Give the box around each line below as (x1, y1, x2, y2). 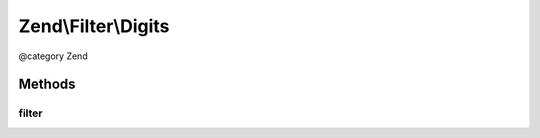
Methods (18, 76, 76, 93)
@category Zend (18, 50, 89, 62)
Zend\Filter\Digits (18, 15, 170, 37)
